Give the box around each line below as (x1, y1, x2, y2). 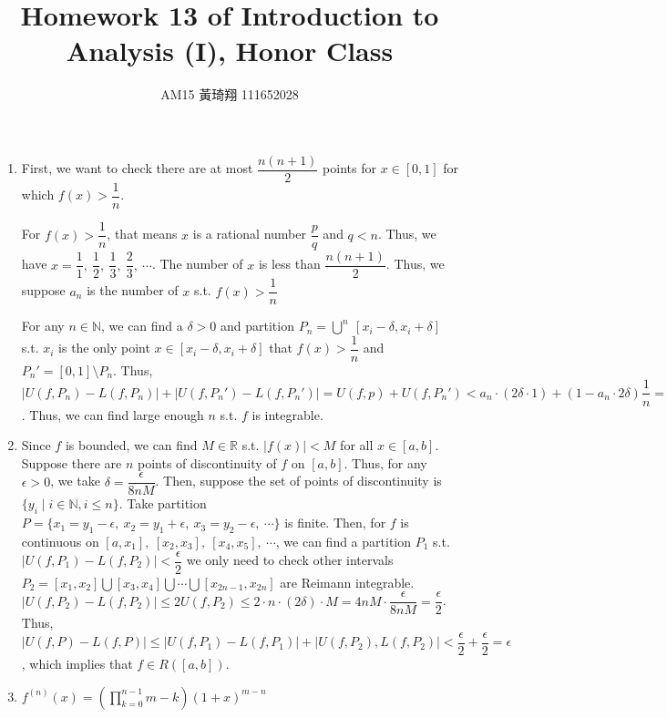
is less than (258, 254, 321, 273)
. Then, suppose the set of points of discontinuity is (155, 471, 442, 490)
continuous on (21, 531, 99, 550)
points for (323, 159, 376, 178)
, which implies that (21, 653, 133, 672)
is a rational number (192, 224, 306, 243)
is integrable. (251, 405, 323, 424)
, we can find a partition (275, 531, 411, 550)
